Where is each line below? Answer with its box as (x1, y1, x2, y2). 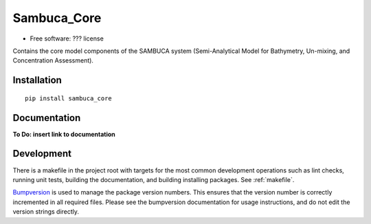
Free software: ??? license (30, 34, 104, 43)
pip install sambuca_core (25, 94, 113, 102)
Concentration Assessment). (12, 56, 94, 65)
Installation (12, 74, 62, 86)
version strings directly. (12, 208, 79, 216)
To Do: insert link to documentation (12, 130, 116, 138)
